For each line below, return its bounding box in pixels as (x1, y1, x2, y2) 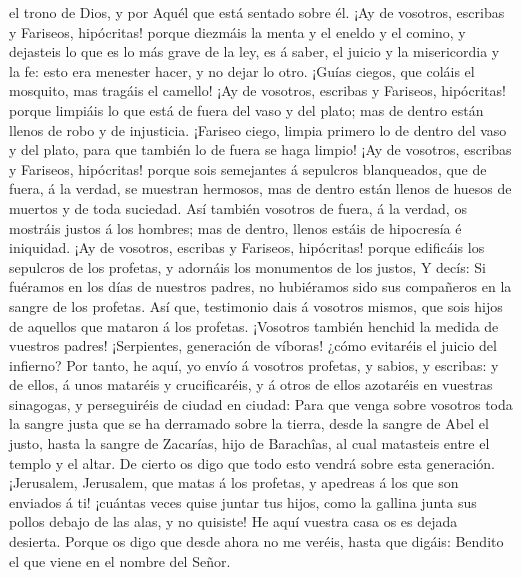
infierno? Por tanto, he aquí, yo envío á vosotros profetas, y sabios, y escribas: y (9, 354, 499, 375)
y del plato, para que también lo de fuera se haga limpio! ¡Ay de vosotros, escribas (9, 139, 512, 160)
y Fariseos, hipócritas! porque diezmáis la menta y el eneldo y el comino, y (9, 21, 466, 42)
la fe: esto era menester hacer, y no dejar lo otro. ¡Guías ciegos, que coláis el (9, 60, 475, 81)
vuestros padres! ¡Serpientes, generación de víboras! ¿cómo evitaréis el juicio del (9, 335, 497, 356)
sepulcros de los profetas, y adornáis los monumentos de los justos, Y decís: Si (9, 256, 486, 277)
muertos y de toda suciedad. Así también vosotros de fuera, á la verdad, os (9, 197, 467, 218)
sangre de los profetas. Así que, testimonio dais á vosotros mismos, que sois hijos (9, 295, 503, 316)
